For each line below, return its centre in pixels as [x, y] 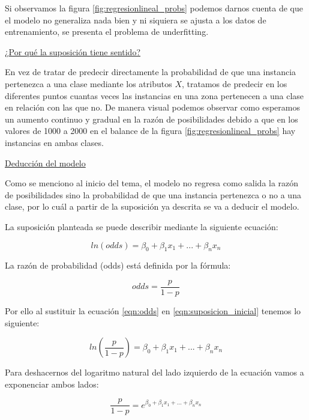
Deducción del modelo [45, 163]
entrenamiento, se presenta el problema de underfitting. [107, 32]
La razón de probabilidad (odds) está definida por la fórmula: [118, 265]
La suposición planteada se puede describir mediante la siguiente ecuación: [142, 226]
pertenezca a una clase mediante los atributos [88, 83]
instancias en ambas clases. [54, 142]
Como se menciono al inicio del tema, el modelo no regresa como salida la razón [152, 183]
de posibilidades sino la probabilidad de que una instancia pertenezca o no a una [153, 194]
